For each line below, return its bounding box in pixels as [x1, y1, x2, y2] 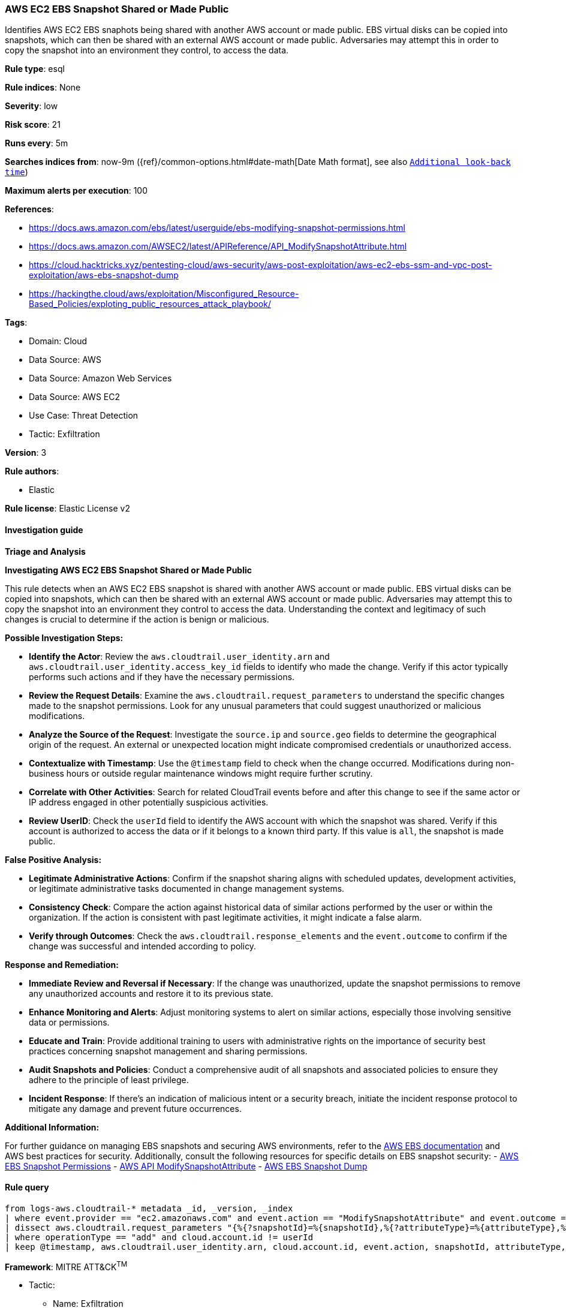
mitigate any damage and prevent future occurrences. [29, 1103, 242, 1114]
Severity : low [5, 101, 58, 112]
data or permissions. [29, 1017, 110, 1027]
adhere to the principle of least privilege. [29, 1074, 189, 1085]
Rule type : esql [5, 64, 65, 74]
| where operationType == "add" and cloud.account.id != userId [5, 1232, 314, 1242]
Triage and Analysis [5, 546, 86, 557]
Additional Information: [5, 1121, 100, 1132]
